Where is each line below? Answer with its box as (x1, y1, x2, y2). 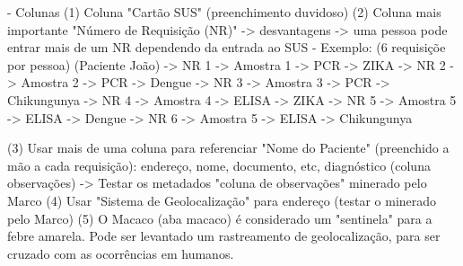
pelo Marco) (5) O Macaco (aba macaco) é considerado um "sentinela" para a (7, 208, 432, 227)
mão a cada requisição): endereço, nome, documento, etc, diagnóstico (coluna (7, 155, 431, 174)
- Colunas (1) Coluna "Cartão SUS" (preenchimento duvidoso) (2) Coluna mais (7, 3, 441, 21)
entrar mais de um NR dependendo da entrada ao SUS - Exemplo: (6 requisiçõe (7, 38, 446, 57)
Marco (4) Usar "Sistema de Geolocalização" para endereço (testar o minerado (7, 191, 437, 209)
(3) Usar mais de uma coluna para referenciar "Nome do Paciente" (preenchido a (7, 138, 450, 157)
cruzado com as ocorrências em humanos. (7, 244, 234, 262)
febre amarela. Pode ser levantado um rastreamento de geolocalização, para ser (7, 226, 441, 245)
